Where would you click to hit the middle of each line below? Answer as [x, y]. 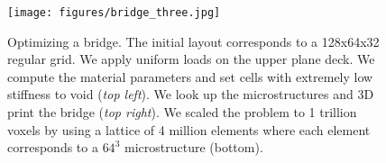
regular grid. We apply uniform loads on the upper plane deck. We [191, 59]
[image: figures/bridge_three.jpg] [114, 13]
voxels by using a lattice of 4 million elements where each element [189, 129]
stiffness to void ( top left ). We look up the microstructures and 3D [191, 94]
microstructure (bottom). [193, 147]
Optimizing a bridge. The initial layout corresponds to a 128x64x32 [193, 41]
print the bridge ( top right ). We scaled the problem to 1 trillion [182, 112]
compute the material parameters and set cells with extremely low [190, 76]
